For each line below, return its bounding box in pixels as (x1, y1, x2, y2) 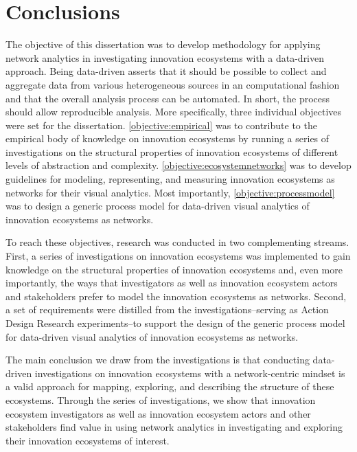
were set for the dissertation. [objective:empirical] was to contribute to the (5, 117, 317, 132)
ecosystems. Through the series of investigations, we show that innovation (5, 392, 316, 407)
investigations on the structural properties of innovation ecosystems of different (5, 144, 338, 159)
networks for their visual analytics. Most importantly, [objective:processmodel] (5, 185, 335, 199)
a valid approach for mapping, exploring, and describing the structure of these (5, 379, 334, 394)
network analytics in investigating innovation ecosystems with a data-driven (5, 50, 325, 65)
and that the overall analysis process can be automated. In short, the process (5, 91, 330, 105)
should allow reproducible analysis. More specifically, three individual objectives (5, 104, 342, 119)
